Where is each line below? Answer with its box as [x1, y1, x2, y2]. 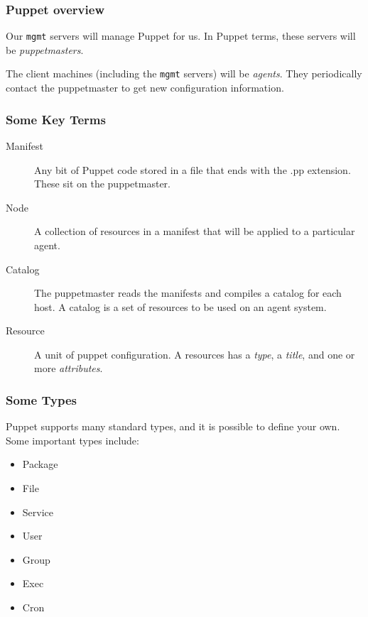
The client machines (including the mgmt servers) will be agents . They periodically [6, 66, 362, 81]
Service [22, 504, 54, 519]
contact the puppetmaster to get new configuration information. [6, 80, 284, 95]
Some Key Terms [6, 110, 106, 128]
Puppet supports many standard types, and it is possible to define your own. [6, 419, 340, 434]
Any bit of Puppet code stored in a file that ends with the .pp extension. [34, 162, 351, 177]
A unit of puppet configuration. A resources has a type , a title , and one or [34, 346, 355, 361]
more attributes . [34, 361, 103, 376]
